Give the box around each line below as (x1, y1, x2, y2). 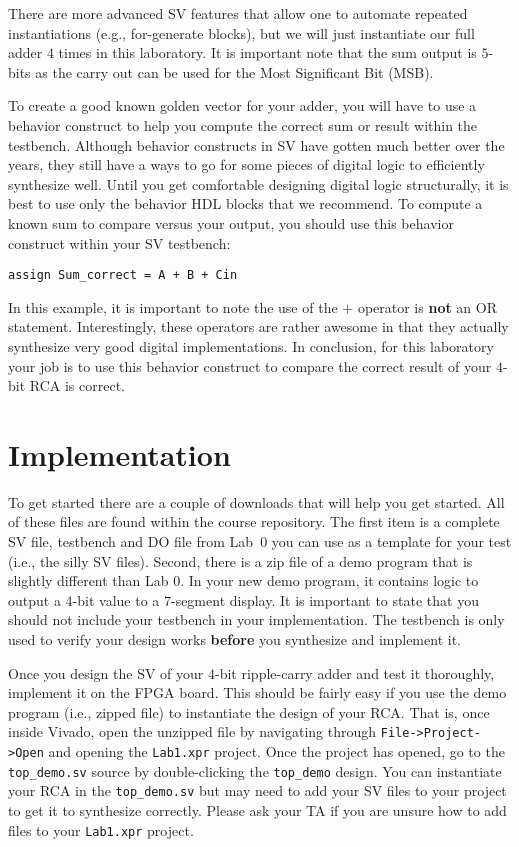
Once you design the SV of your (8, 662, 204, 683)
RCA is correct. (29, 375, 125, 396)
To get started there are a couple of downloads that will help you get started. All (8, 491, 505, 512)
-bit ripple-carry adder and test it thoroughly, (215, 662, 495, 683)
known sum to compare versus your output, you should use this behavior (8, 212, 454, 233)
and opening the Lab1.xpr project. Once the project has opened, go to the (48, 741, 505, 762)
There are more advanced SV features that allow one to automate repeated (8, 3, 468, 23)
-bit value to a (72, 589, 160, 610)
